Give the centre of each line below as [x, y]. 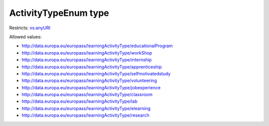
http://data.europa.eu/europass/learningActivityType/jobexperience [91, 87]
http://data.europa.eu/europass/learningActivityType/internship [87, 60]
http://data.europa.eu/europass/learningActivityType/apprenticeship [92, 66]
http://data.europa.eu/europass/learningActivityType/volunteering [89, 81]
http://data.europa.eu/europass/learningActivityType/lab [80, 101]
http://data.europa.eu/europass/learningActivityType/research [85, 115]
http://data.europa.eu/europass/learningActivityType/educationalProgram [97, 46]
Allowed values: [25, 37]
